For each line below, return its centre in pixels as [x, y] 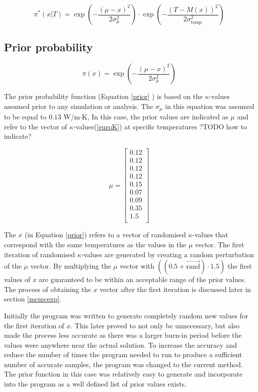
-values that [210, 235]
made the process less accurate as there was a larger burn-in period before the [123, 335]
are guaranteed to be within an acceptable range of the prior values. [142, 279]
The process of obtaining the [48, 289]
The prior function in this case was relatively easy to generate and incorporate [124, 374]
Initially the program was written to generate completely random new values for [126, 315]
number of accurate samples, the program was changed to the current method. [124, 364]
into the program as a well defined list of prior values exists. [95, 384]
